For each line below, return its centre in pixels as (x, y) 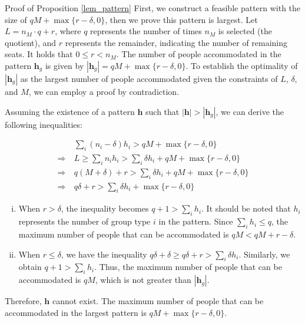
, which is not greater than (143, 280)
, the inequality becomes (105, 208)
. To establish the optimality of (242, 65)
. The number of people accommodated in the (199, 54)
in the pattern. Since (196, 221)
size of (16, 19)
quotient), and (31, 42)
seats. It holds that (39, 54)
